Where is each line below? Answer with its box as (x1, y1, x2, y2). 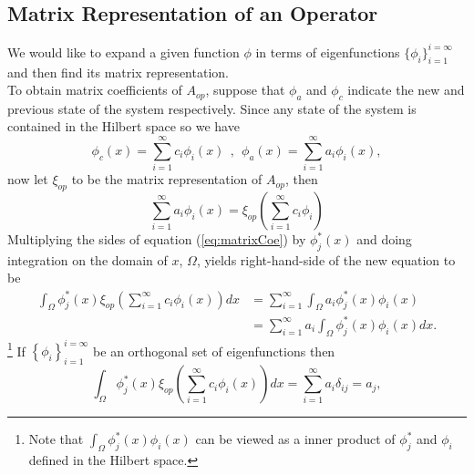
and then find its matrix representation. (7, 62, 229, 81)
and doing (356, 230, 412, 248)
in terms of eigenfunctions (255, 42, 400, 61)
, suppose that (205, 80, 285, 99)
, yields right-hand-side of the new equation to (196, 250, 456, 269)
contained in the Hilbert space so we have (7, 117, 240, 136)
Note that (28, 429, 84, 449)
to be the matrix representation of (71, 170, 263, 189)
